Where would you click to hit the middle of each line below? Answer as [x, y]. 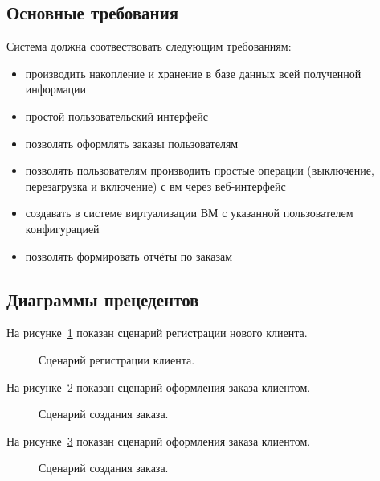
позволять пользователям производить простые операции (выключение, [200, 170]
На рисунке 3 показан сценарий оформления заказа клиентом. [159, 440]
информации [56, 89]
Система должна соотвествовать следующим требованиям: [149, 46]
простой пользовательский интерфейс [117, 115]
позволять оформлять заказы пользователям [132, 143]
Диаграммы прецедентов [103, 299]
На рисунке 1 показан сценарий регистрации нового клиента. [157, 333]
